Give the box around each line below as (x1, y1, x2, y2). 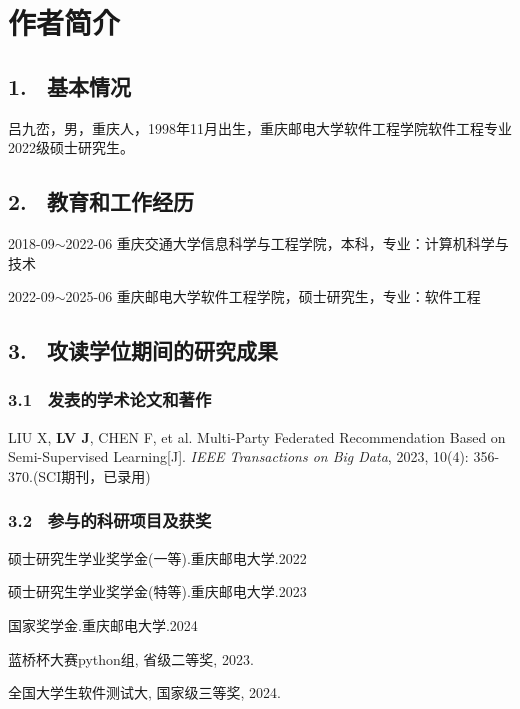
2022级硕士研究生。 (8, 137, 134, 158)
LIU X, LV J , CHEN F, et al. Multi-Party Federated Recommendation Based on (8, 426, 506, 447)
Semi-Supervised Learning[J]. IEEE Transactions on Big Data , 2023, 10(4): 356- (8, 446, 500, 467)
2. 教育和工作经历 (8, 186, 194, 217)
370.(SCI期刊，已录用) (8, 465, 151, 486)
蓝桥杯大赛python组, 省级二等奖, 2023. (8, 648, 254, 669)
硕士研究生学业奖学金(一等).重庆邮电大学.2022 (8, 547, 307, 568)
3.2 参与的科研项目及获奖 (8, 508, 212, 533)
